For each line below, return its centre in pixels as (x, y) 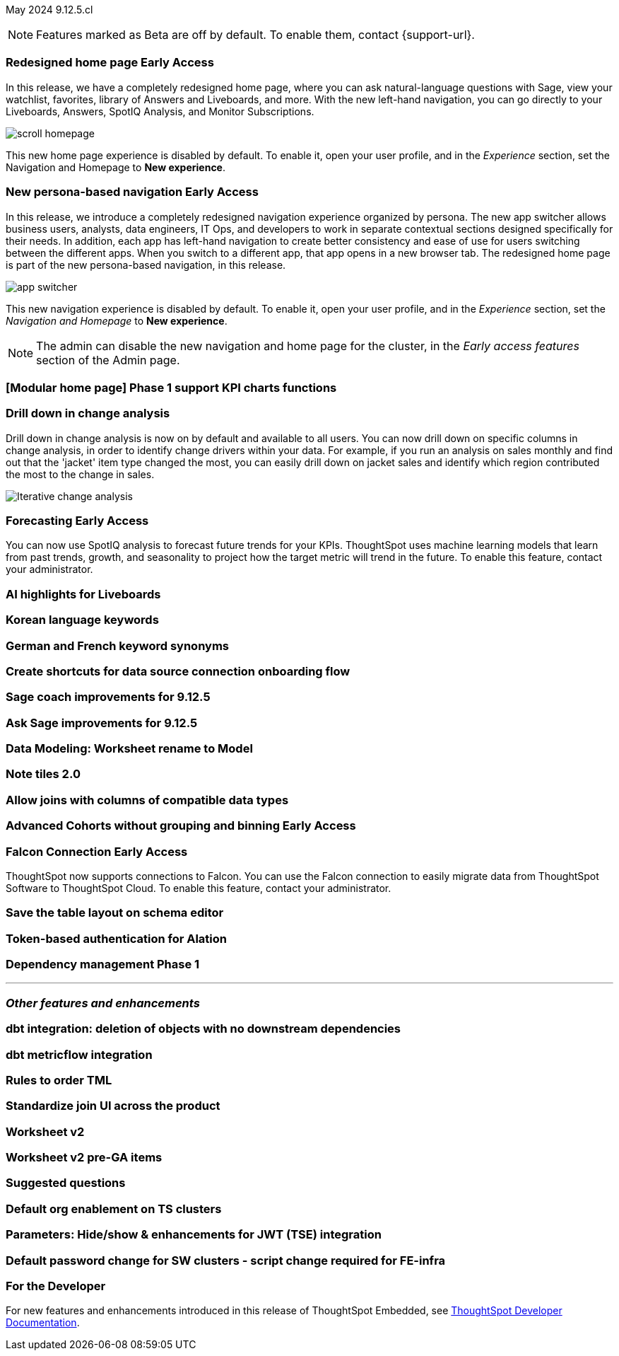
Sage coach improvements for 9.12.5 (108, 697)
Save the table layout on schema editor (115, 913)
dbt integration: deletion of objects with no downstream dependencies (204, 1029)
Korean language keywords (82, 620)
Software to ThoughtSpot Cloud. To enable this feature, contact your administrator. (199, 888)
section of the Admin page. (108, 360)
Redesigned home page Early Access (110, 63)
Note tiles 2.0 (43, 774)
